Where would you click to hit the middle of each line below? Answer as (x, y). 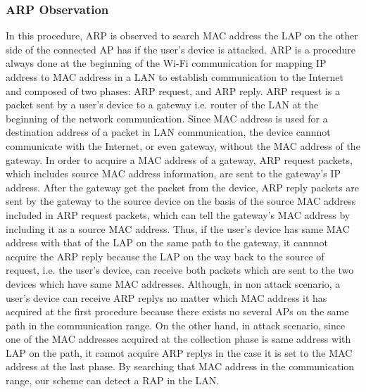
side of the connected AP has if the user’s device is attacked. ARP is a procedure (181, 49)
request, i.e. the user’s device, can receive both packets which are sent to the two (180, 270)
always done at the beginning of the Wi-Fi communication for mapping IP (166, 63)
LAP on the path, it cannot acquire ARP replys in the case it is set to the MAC (179, 352)
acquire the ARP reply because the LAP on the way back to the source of (165, 256)
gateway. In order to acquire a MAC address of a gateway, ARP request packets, (179, 159)
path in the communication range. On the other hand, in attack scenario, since (176, 325)
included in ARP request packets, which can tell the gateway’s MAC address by (178, 214)
